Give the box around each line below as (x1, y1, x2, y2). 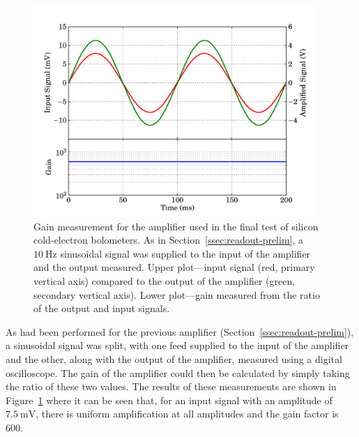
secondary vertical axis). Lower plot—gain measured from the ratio (33, 287, 320, 302)
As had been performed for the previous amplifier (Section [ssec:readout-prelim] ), (6, 324, 354, 339)
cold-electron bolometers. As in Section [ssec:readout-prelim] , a (33, 232, 304, 247)
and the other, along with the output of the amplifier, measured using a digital (6, 352, 342, 366)
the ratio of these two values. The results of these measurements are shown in (6, 379, 337, 394)
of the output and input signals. (33, 301, 170, 316)
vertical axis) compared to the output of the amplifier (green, (33, 274, 296, 288)
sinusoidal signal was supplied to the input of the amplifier (60, 246, 311, 260)
